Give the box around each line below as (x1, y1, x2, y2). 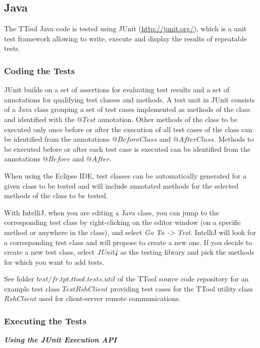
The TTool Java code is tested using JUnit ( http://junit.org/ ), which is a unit (4, 23, 247, 34)
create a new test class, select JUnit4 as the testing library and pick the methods (4, 247, 254, 257)
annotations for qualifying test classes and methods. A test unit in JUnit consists (4, 94, 255, 104)
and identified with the (4, 113, 75, 124)
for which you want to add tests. (4, 256, 105, 267)
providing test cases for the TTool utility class (110, 283, 253, 294)
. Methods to (214, 134, 254, 144)
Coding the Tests (4, 64, 75, 77)
